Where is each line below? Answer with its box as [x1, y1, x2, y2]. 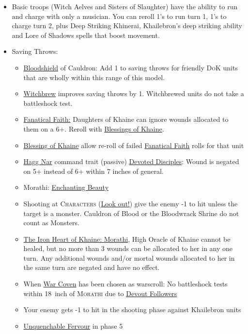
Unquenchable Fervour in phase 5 [23, 320, 123, 331]
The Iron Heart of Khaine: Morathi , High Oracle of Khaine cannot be [23, 234, 231, 244]
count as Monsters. [23, 217, 79, 228]
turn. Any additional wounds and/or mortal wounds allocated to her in [23, 252, 235, 263]
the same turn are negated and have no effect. [23, 262, 160, 272]
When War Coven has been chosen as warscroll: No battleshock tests [23, 279, 228, 289]
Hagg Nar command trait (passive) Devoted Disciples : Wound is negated [23, 156, 239, 167]
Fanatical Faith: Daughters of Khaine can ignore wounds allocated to [23, 114, 229, 124]
